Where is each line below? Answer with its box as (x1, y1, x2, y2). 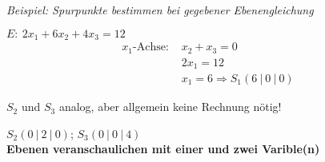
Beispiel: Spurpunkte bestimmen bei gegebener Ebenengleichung (6, 2, 314, 18)
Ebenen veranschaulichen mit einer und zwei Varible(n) (6, 140, 320, 157)
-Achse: (133, 41, 169, 53)
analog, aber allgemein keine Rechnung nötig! (58, 98, 282, 115)
